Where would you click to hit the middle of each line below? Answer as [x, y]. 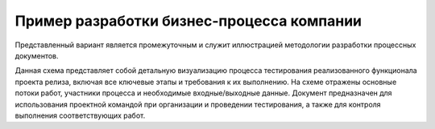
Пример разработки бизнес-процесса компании [188, 21]
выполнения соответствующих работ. [80, 115]
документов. [37, 55]
